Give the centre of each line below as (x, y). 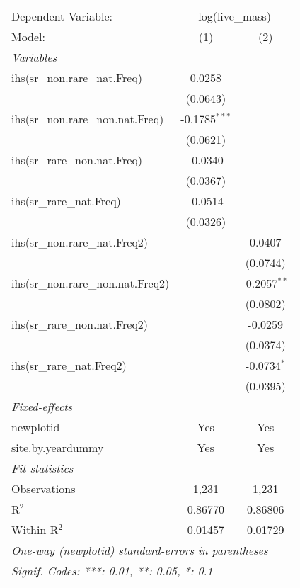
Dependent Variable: (62, 16)
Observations (44, 488)
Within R (35, 530)
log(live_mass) (235, 16)
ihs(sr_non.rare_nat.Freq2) (80, 242)
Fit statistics (42, 468)
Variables (34, 57)
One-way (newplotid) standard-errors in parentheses (140, 550)
